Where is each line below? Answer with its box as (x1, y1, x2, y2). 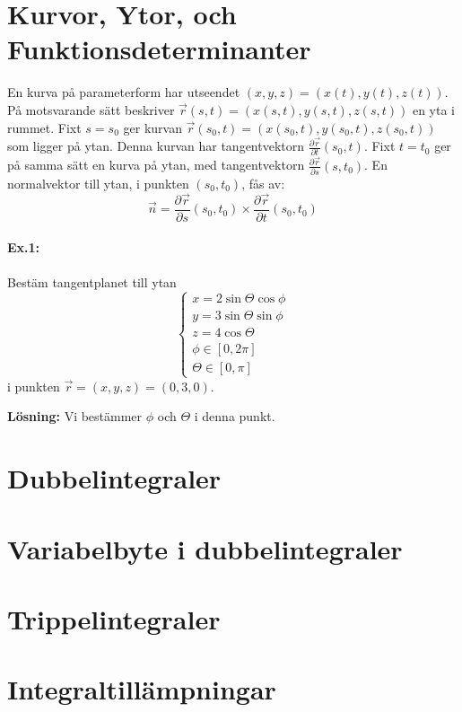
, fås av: (241, 173, 285, 192)
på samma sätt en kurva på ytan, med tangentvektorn (7, 155, 305, 174)
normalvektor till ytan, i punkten (7, 173, 189, 192)
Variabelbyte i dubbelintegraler (7, 530, 403, 567)
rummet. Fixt (7, 118, 82, 136)
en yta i (412, 100, 455, 119)
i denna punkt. (194, 407, 275, 426)
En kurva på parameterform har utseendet (7, 83, 240, 101)
